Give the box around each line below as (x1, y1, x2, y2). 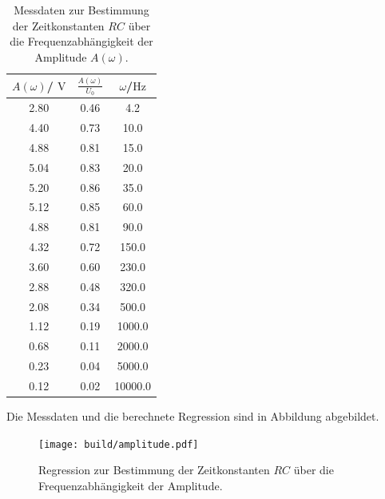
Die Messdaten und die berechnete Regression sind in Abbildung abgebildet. (6, 408, 379, 425)
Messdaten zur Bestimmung (14, 2, 149, 18)
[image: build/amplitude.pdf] (38, 438, 199, 450)
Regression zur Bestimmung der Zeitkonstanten (38, 461, 270, 478)
